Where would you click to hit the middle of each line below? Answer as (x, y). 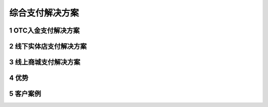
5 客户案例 (25, 94)
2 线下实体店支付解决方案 (48, 46)
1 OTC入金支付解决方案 (44, 30)
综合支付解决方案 (44, 13)
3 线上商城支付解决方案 (45, 62)
